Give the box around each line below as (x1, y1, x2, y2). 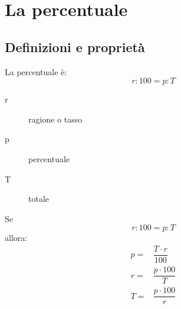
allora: (5, 231, 28, 244)
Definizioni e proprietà (5, 37, 145, 56)
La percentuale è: (5, 65, 67, 78)
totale (28, 192, 49, 205)
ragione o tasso (28, 112, 83, 125)
